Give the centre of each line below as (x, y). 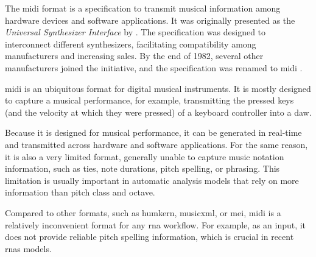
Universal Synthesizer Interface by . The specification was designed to (135, 32)
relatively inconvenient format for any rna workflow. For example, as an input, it (156, 224)
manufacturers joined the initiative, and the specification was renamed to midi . (154, 67)
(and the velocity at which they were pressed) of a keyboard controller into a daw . (158, 112)
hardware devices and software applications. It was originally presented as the (150, 20)
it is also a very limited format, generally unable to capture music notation (145, 156)
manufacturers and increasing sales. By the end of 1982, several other (134, 56)
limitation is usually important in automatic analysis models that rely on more (152, 180)
